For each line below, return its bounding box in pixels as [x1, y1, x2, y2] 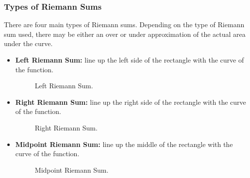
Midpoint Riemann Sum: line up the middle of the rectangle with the [15, 139, 233, 149]
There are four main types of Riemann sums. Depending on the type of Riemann [4, 19, 245, 30]
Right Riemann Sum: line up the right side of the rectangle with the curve [15, 97, 246, 107]
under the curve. [4, 38, 53, 49]
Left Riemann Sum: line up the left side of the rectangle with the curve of [15, 55, 244, 65]
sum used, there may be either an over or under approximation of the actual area [4, 29, 246, 39]
